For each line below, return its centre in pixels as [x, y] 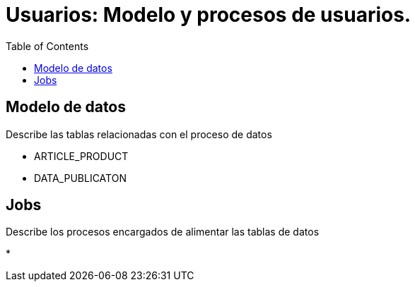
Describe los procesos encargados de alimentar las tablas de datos [163, 232]
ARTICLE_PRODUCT [81, 156]
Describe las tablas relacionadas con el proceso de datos [139, 134]
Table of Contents [47, 46]
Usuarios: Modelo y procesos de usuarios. [209, 15]
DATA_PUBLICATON [80, 178]
